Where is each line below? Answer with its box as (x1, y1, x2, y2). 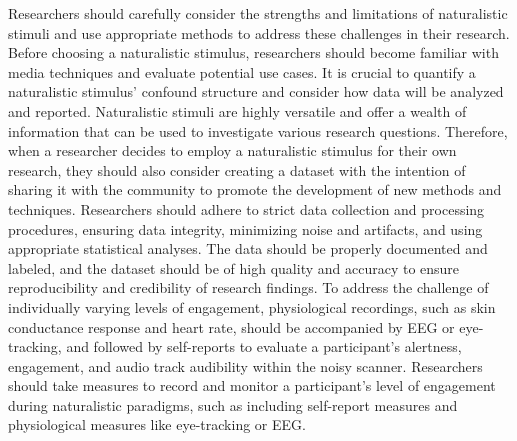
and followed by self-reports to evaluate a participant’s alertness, (66, 336, 462, 357)
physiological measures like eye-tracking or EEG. (8, 414, 306, 435)
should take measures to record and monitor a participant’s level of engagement (8, 375, 496, 396)
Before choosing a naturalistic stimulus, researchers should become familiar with (8, 42, 499, 63)
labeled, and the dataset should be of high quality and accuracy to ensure (8, 257, 460, 278)
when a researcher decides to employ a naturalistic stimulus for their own (8, 140, 457, 161)
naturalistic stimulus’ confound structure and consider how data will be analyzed (8, 81, 504, 102)
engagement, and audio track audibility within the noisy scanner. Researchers (8, 355, 483, 376)
